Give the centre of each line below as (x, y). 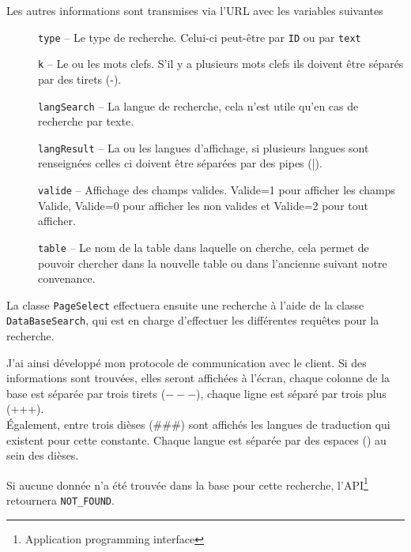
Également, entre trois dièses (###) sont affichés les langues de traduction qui (198, 424)
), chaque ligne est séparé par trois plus (291, 393)
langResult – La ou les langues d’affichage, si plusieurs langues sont (204, 147)
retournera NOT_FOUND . (60, 500)
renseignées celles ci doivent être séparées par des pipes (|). (180, 163)
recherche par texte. (86, 121)
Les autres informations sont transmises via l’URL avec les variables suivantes (195, 10)
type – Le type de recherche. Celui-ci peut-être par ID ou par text (200, 37)
